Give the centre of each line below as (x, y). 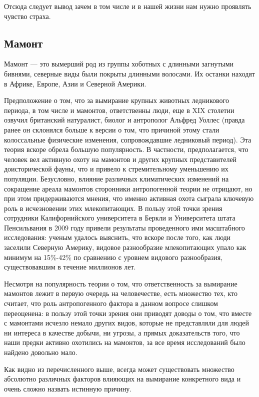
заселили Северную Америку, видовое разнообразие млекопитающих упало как (125, 247)
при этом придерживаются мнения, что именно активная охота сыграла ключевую (129, 198)
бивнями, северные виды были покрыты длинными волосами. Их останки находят (129, 73)
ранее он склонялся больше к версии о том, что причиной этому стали (112, 129)
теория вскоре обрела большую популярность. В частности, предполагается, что (126, 149)
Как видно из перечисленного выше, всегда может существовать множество (119, 369)
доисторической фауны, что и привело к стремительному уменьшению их (116, 169)
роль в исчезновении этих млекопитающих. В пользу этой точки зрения (113, 208)
